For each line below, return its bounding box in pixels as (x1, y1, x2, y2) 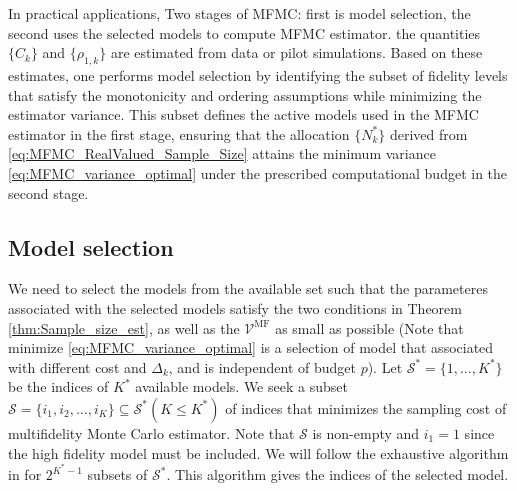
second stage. (8, 182, 89, 203)
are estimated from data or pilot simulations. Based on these (110, 42, 483, 63)
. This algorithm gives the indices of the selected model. (166, 464, 509, 485)
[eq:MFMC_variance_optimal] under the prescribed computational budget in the (8, 162, 508, 183)
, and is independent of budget (168, 356, 356, 377)
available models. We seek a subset (135, 376, 348, 397)
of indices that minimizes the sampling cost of (225, 397, 507, 418)
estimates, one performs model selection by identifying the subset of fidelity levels (8, 64, 508, 85)
